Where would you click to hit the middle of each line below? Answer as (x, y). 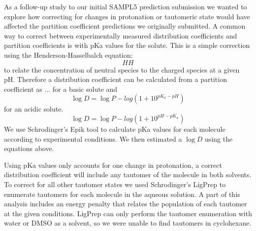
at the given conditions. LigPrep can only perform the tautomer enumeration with (128, 213)
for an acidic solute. (34, 109)
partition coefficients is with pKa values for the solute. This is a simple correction (127, 45)
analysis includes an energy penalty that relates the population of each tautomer (126, 204)
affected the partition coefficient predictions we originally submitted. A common (125, 26)
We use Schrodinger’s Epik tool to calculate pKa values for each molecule (115, 129)
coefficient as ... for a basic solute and (61, 89)
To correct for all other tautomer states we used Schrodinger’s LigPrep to (115, 184)
